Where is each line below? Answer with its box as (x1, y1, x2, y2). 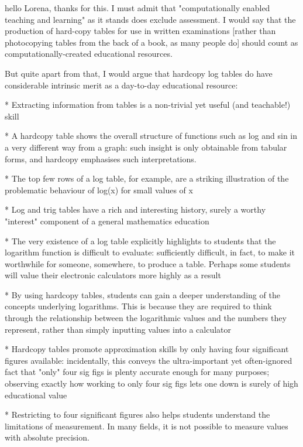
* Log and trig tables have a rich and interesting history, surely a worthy (5, 203, 266, 216)
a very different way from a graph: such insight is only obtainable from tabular (5, 141, 287, 153)
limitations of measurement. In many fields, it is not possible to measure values (5, 419, 288, 432)
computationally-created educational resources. (5, 47, 173, 60)
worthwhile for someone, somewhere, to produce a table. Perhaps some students (5, 257, 291, 269)
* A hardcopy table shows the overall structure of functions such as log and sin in (5, 129, 298, 142)
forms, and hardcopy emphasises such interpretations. (5, 152, 197, 165)
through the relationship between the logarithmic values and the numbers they (5, 312, 287, 324)
